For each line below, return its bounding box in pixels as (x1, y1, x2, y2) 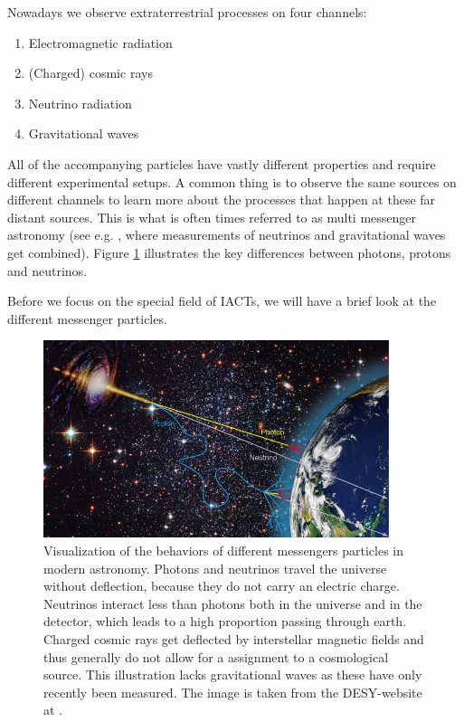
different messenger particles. (7, 309, 167, 328)
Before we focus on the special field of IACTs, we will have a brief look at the (7, 291, 437, 310)
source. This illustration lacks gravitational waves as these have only (43, 665, 422, 684)
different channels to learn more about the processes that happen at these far (7, 190, 436, 209)
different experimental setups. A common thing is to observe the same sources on (7, 172, 457, 191)
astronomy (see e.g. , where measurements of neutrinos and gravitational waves (7, 225, 446, 244)
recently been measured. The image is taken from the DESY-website (43, 682, 422, 701)
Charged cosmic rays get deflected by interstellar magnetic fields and (43, 629, 424, 648)
